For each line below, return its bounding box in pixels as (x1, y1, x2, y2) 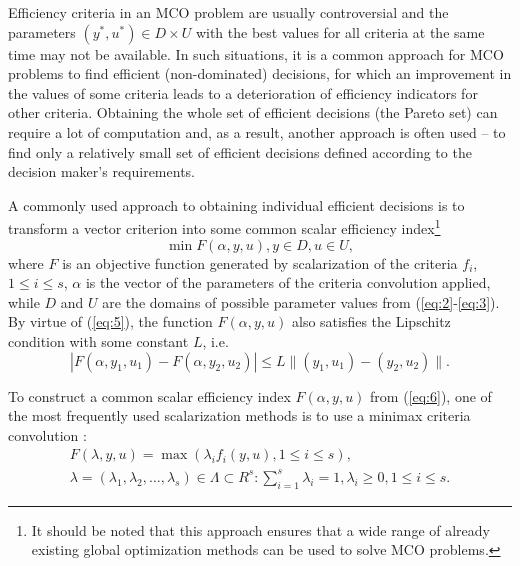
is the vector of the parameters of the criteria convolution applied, (85, 272, 491, 293)
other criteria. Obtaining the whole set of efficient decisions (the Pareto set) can (8, 102, 498, 123)
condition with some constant (8, 330, 189, 351)
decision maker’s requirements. (8, 161, 195, 182)
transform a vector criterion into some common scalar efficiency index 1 (8, 215, 441, 238)
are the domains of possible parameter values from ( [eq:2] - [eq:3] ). (102, 291, 500, 312)
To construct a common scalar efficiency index (8, 385, 291, 406)
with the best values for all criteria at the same (195, 21, 485, 42)
